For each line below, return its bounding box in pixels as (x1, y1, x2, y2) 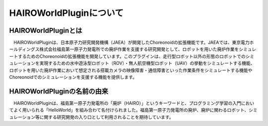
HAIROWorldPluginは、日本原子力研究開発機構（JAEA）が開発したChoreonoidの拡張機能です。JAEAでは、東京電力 (13, 40, 250, 46)
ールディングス (9, 46, 40, 52)
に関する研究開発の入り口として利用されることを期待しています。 (39, 114, 174, 120)
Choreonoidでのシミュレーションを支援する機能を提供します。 (9, 74, 137, 80)
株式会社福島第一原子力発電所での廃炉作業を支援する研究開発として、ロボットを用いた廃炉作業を (39, 46, 239, 52)
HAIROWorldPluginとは (9, 26, 82, 35)
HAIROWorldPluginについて (9, 7, 124, 18)
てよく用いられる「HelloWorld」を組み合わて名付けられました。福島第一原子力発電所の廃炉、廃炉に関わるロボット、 (9, 107, 249, 113)
